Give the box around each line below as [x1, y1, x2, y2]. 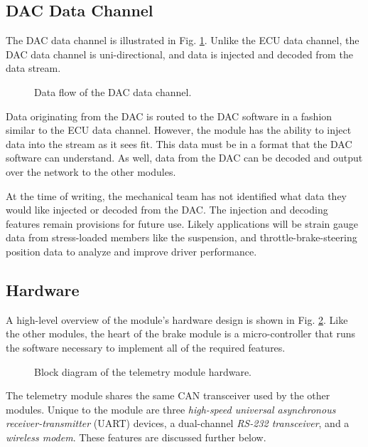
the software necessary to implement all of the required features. [6, 340, 286, 354]
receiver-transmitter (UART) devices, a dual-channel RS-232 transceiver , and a [6, 416, 350, 431]
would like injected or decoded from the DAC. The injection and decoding [6, 202, 328, 217]
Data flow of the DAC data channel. [34, 84, 192, 99]
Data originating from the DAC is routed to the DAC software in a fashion [6, 108, 332, 123]
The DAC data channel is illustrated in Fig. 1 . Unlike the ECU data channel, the [6, 33, 359, 48]
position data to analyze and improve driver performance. [6, 243, 257, 258]
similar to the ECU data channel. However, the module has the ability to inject [6, 122, 352, 137]
